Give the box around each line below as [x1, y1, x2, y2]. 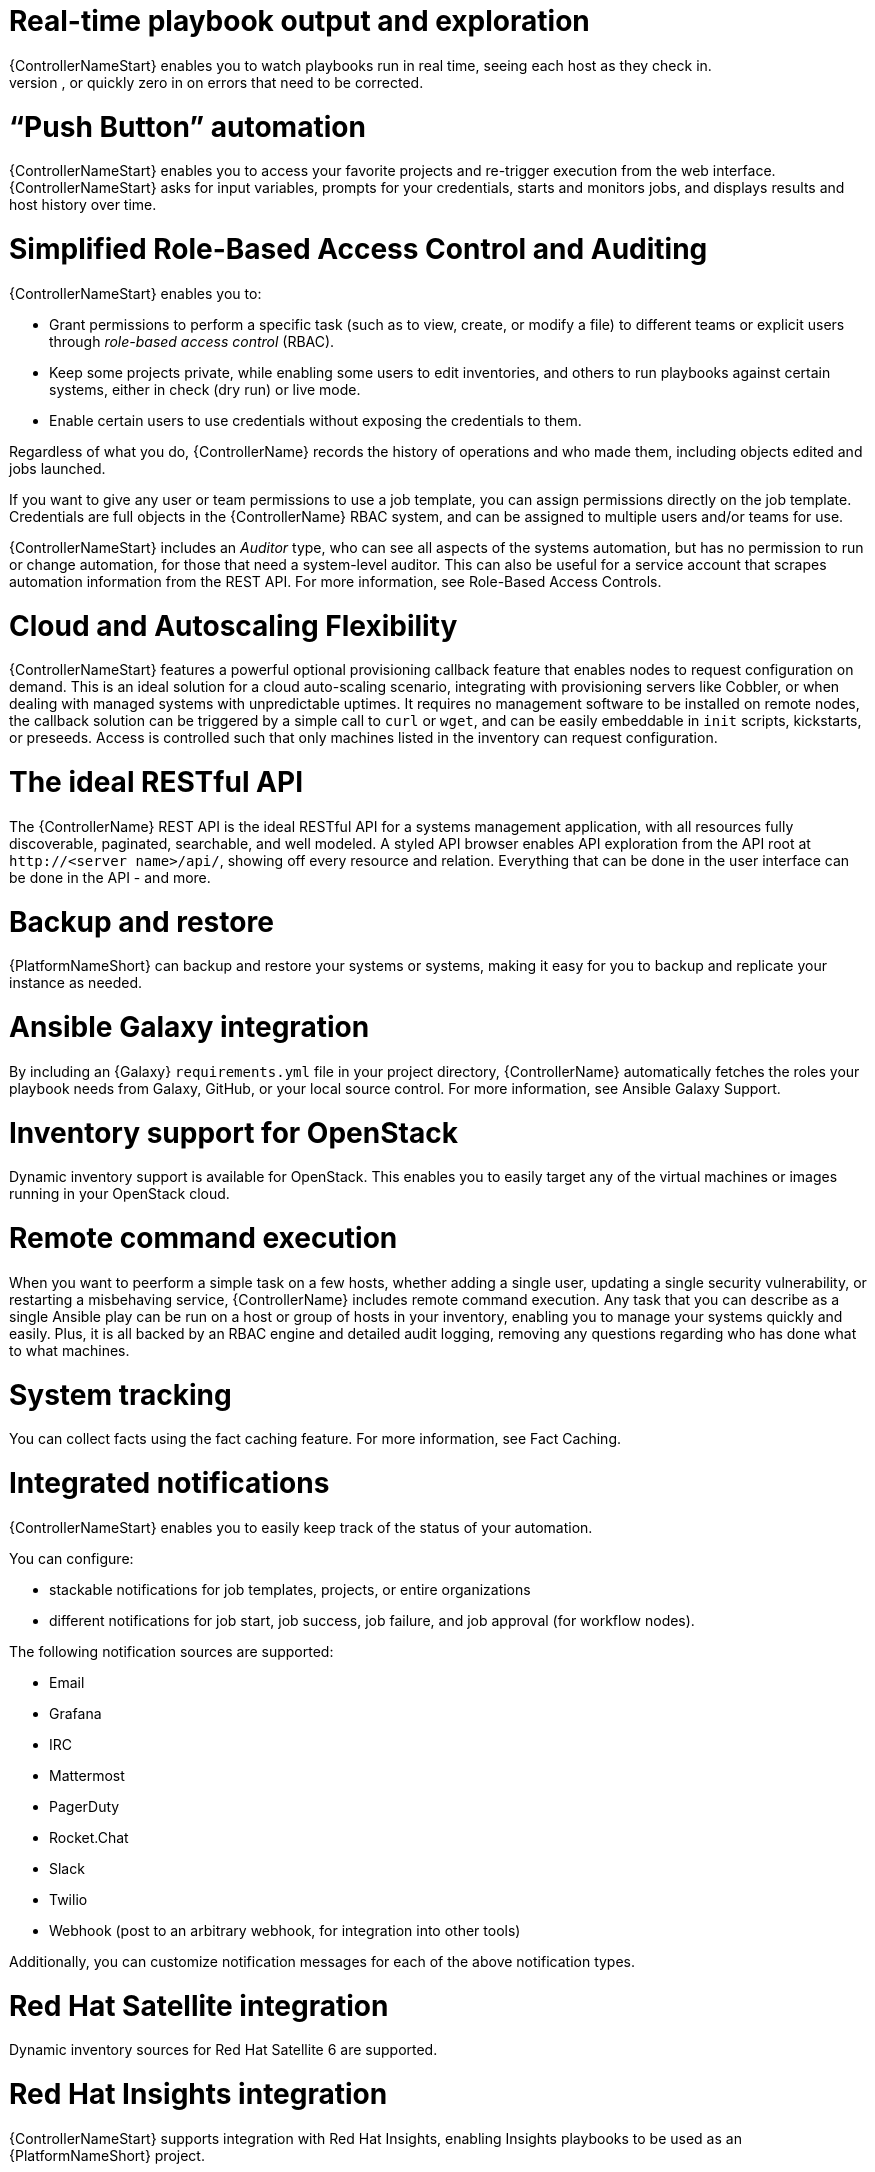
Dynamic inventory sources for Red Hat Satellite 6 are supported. [9, 2041, 438, 2059]
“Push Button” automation [9, 109, 366, 144]
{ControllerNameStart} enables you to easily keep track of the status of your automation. [9, 1518, 593, 1536]
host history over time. [9, 196, 157, 214]
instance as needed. [9, 974, 143, 992]
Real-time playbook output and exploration [9, 4, 590, 38]
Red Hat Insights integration [9, 2077, 388, 2111]
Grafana [49, 1704, 102, 1722]
